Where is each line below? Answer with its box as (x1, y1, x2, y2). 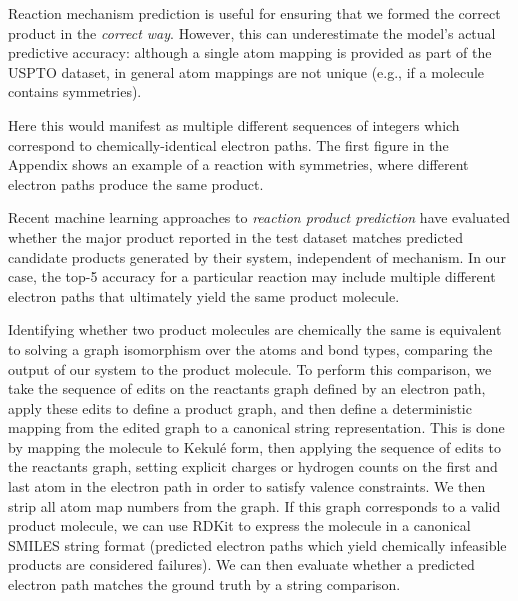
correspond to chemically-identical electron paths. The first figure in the (8, 134, 449, 155)
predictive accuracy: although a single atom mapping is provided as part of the (8, 42, 492, 63)
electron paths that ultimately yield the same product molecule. (8, 285, 400, 306)
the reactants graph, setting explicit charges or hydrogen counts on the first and (8, 456, 498, 477)
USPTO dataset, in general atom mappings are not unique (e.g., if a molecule (8, 61, 485, 82)
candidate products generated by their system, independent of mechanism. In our (8, 246, 506, 267)
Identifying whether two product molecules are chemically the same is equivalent (8, 319, 502, 340)
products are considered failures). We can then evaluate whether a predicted (8, 554, 475, 575)
